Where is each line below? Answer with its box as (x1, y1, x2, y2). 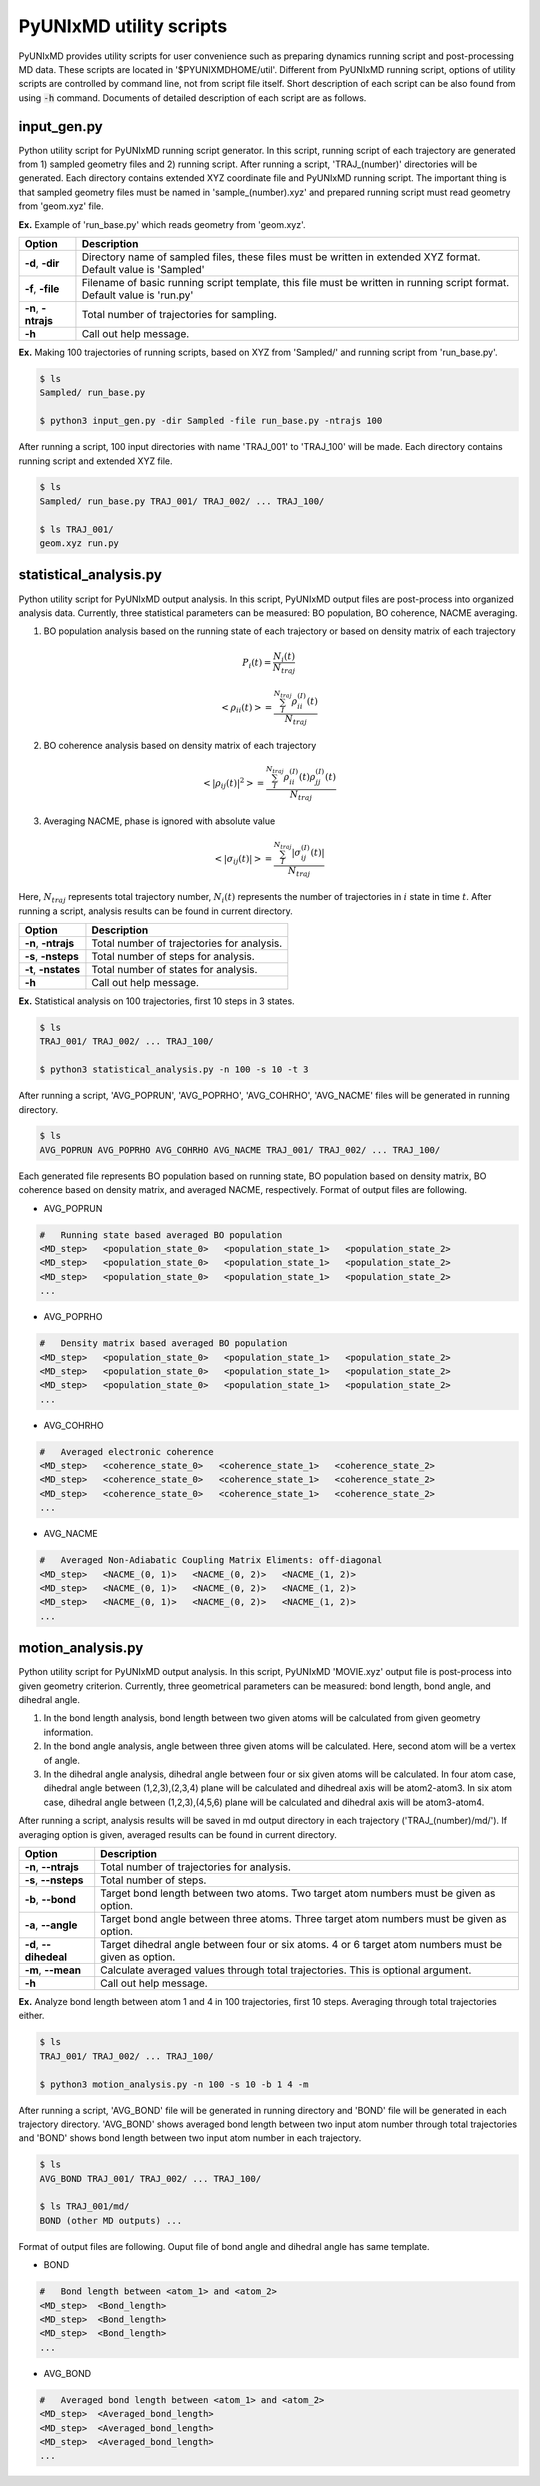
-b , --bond (24, 1892, 77, 1906)
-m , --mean (24, 1963, 82, 1977)
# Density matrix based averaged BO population (39, 1338, 288, 1349)
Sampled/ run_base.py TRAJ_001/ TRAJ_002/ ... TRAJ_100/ (39, 495, 325, 507)
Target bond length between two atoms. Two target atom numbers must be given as (100, 1886, 496, 1900)
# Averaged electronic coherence (39, 1446, 214, 1457)
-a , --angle (24, 1918, 78, 1932)
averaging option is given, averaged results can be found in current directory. (18, 1828, 337, 1840)
